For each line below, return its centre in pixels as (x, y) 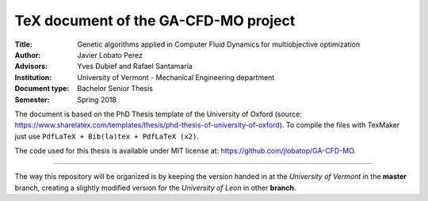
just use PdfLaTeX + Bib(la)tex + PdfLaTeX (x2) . (107, 136)
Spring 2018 (97, 100)
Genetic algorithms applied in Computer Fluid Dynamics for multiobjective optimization (219, 44)
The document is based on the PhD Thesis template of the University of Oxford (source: (159, 114)
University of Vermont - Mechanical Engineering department (176, 77)
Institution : (33, 77)
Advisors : (31, 66)
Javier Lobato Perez (110, 55)
